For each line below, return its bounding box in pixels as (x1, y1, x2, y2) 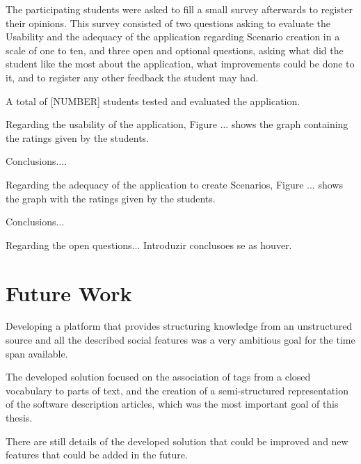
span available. (6, 346, 68, 360)
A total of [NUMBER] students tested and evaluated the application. (6, 93, 300, 108)
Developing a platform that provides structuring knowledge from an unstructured (6, 319, 353, 333)
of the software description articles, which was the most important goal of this (6, 397, 339, 411)
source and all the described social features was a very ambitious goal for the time (6, 333, 355, 347)
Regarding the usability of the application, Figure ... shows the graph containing (6, 117, 348, 131)
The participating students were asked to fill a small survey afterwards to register (6, 2, 353, 16)
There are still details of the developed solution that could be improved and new (6, 433, 348, 448)
